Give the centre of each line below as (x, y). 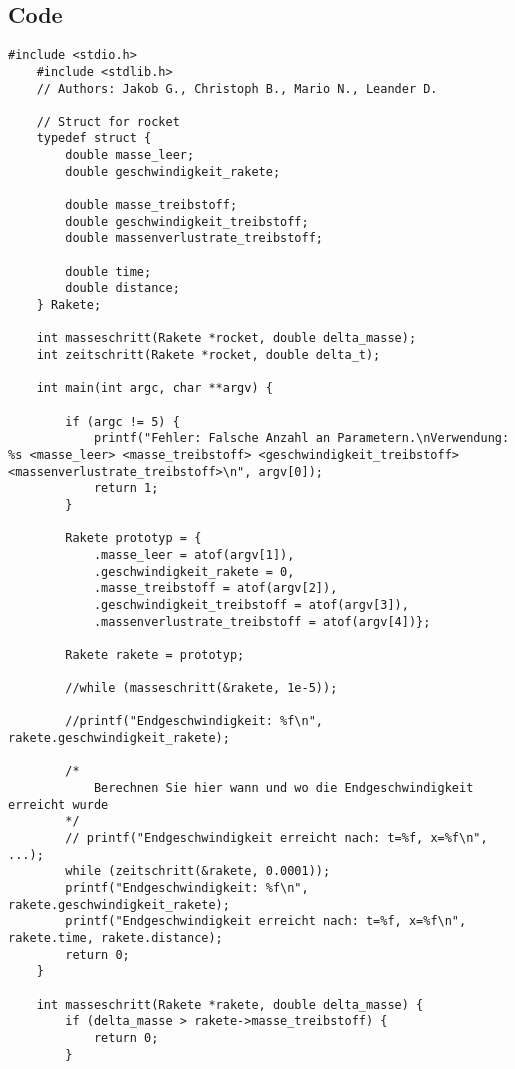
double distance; (122, 288)
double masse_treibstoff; (151, 205)
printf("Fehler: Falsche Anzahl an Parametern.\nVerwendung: (301, 438)
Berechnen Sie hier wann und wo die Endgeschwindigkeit (283, 788)
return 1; (126, 488)
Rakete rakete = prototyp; (155, 654)
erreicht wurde (58, 804)
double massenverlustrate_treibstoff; (194, 238)
